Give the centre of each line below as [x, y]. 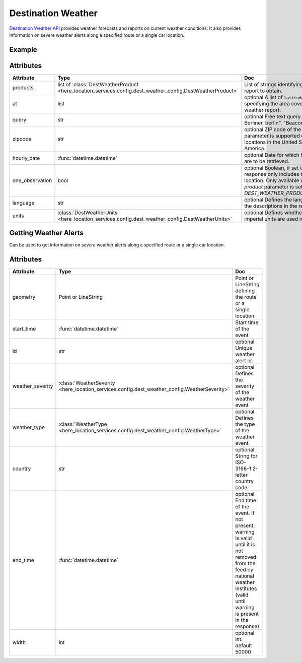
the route [246, 297]
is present [247, 614]
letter [241, 475]
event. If [245, 513]
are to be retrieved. [267, 161]
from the [245, 563]
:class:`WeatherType [83, 424]
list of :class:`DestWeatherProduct [98, 84]
